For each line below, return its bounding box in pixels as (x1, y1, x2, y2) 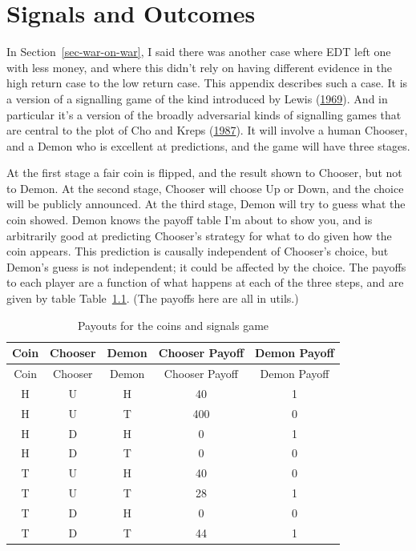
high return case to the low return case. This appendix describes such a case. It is (6, 74, 408, 91)
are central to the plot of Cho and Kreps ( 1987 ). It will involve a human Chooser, (6, 122, 408, 139)
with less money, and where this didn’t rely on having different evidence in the (6, 58, 393, 75)
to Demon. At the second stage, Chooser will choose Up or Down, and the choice (6, 179, 404, 196)
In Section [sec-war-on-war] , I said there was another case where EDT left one (6, 43, 391, 60)
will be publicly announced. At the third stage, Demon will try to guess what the (6, 195, 406, 212)
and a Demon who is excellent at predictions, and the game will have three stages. (6, 137, 410, 154)
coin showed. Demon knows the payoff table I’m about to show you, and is (6, 211, 373, 228)
